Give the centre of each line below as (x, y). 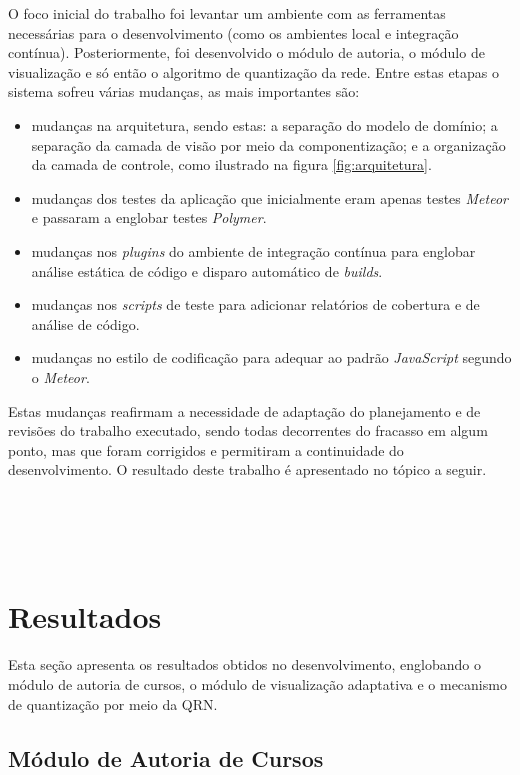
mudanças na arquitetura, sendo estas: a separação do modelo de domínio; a (264, 124)
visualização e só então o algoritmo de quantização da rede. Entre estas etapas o (254, 71)
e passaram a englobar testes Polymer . (149, 217)
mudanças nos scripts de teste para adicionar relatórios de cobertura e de (255, 304)
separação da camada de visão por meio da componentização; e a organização (268, 144)
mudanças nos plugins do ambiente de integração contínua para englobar (253, 250)
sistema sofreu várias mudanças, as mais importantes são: (184, 91)
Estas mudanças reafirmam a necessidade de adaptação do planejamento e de (244, 410)
